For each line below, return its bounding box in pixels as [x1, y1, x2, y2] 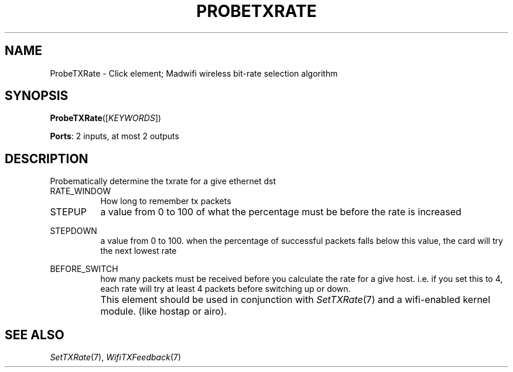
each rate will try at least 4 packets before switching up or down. [100, 284, 351, 294]
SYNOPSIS [5, 88, 69, 104]
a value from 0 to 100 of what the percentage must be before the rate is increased [100, 206, 461, 218]
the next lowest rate [100, 246, 177, 256]
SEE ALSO [5, 327, 64, 342]
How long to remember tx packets [100, 196, 231, 206]
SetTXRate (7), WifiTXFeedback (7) [50, 352, 182, 363]
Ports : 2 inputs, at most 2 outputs [50, 131, 179, 142]
